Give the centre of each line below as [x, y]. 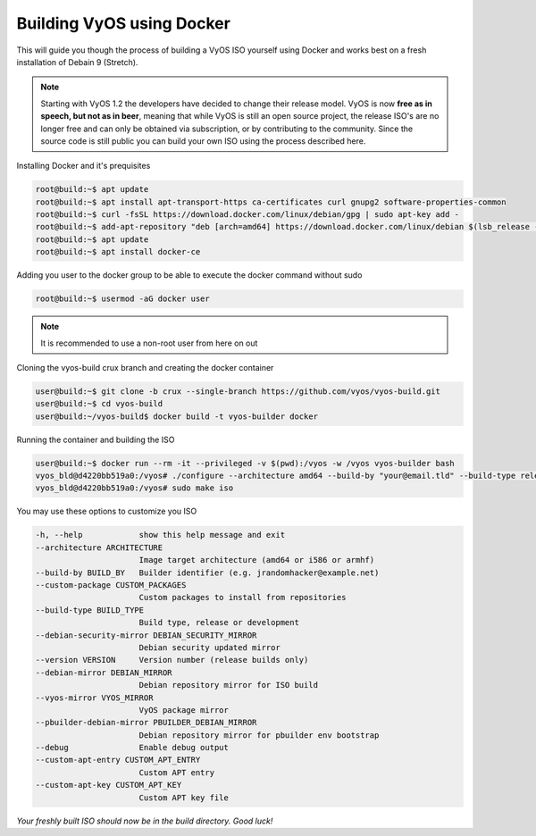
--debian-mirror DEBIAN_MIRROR [104, 673]
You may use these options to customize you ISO [107, 511]
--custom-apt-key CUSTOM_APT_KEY [109, 785]
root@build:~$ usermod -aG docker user [122, 299]
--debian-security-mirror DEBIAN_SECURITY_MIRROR [146, 635]
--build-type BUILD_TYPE [90, 610]
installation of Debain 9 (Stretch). [77, 62]
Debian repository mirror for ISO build [229, 685]
